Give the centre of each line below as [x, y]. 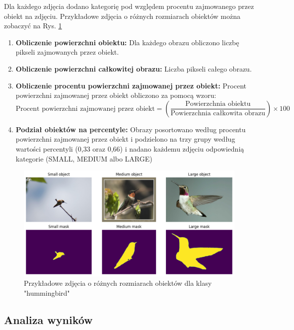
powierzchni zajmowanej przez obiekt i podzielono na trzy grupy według [125, 139]
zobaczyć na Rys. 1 [33, 26]
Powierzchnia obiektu [218, 104]
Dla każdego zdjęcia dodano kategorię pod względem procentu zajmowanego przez [129, 6]
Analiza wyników [48, 319]
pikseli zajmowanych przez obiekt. [67, 52]
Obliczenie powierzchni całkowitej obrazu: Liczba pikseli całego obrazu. [134, 68]
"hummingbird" [47, 292]
